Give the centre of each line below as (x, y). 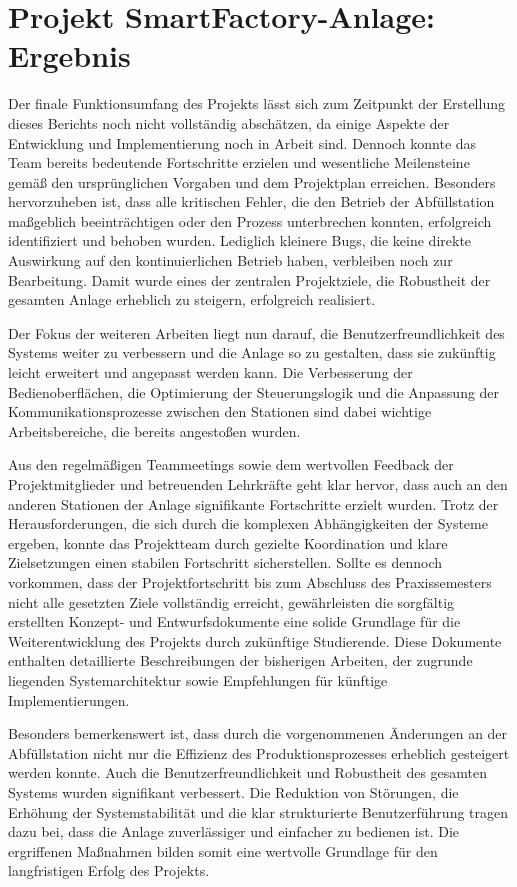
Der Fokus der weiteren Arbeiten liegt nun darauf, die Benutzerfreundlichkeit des (256, 332)
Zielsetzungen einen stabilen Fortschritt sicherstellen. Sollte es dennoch (225, 562)
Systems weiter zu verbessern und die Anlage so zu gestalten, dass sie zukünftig (252, 352)
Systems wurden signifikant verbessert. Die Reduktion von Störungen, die (233, 791)
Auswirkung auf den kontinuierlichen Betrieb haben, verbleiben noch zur (230, 260)
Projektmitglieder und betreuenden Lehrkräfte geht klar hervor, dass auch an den (258, 484)
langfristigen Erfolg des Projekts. (109, 870)
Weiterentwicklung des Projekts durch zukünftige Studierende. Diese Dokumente (255, 640)
